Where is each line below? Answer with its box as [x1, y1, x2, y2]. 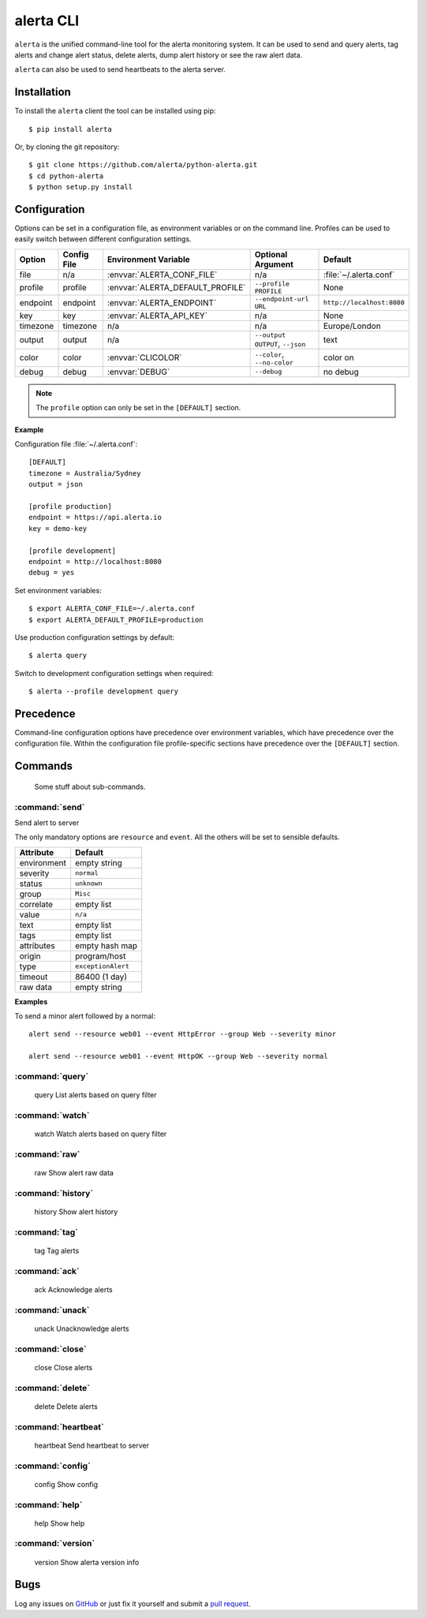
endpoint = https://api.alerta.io [28, 513, 162, 522]
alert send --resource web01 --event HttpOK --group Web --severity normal [28, 1052, 328, 1061]
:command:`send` [14, 802, 85, 813]
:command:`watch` [14, 1109, 90, 1120]
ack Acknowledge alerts [34, 1284, 114, 1294]
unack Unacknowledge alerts [34, 1324, 129, 1333]
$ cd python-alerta [28, 171, 104, 181]
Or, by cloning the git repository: [14, 142, 120, 151]
